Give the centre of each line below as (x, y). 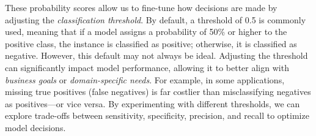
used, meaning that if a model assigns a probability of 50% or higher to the (146, 32)
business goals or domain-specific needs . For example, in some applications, (145, 79)
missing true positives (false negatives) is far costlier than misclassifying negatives (158, 92)
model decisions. (35, 127)
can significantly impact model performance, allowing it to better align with (147, 67)
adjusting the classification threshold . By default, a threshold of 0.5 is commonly (156, 19)
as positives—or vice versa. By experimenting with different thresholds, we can (152, 103)
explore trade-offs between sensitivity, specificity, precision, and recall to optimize (157, 115)
